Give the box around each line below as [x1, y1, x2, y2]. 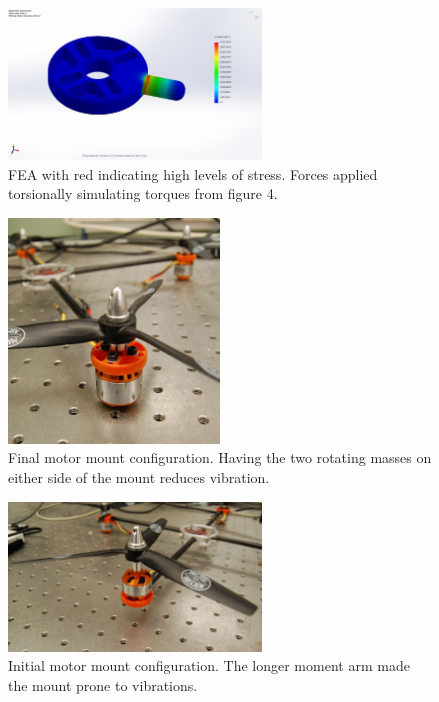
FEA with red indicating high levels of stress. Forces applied [8, 163, 378, 184]
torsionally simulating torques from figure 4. [8, 183, 278, 204]
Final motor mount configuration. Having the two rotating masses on [8, 447, 432, 468]
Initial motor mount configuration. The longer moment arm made [8, 655, 410, 676]
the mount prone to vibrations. [8, 674, 198, 695]
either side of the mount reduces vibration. [8, 466, 270, 487]
